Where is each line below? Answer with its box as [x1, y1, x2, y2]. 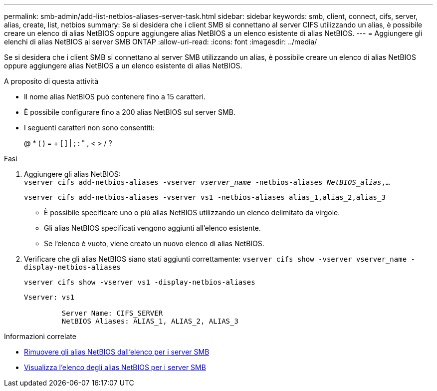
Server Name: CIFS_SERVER [61, 309, 163, 317]
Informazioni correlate [4, 332, 76, 341]
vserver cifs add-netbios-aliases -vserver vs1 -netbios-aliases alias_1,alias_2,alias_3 [24, 193, 386, 201]
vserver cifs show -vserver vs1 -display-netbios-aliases [24, 278, 255, 286]
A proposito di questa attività [4, 77, 99, 85]
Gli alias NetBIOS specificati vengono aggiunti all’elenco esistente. [44, 224, 261, 232]
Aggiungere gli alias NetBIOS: [24, 170, 121, 178]
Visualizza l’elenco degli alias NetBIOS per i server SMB [24, 363, 206, 372]
